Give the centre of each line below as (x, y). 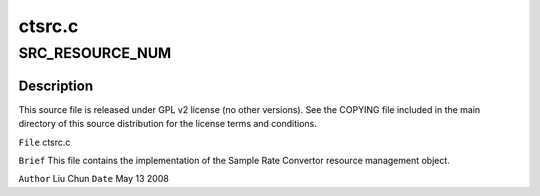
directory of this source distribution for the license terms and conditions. (167, 124)
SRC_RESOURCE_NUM (95, 53)
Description (56, 85)
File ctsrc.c (44, 142)
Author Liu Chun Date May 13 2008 (93, 179)
